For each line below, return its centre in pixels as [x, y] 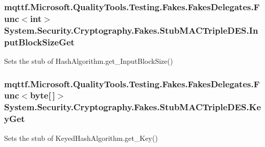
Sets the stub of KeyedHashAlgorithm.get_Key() [81, 138]
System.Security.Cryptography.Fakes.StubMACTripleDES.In [131, 30]
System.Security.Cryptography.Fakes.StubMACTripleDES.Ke [133, 107]
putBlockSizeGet [39, 42]
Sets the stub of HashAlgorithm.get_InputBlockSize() [89, 60]
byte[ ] [42, 95]
